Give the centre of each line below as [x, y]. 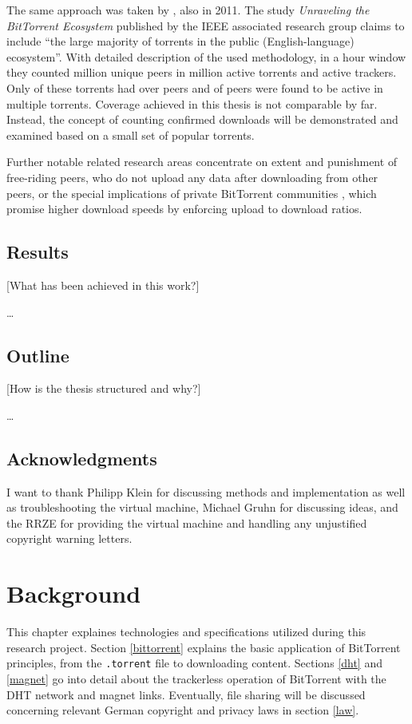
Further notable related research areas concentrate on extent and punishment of [202, 162]
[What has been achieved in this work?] [103, 285]
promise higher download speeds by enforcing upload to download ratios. [184, 209]
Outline [38, 355]
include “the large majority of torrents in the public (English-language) [180, 41]
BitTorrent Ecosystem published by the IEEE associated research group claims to [206, 25]
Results [38, 252]
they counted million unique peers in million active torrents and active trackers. [202, 72]
